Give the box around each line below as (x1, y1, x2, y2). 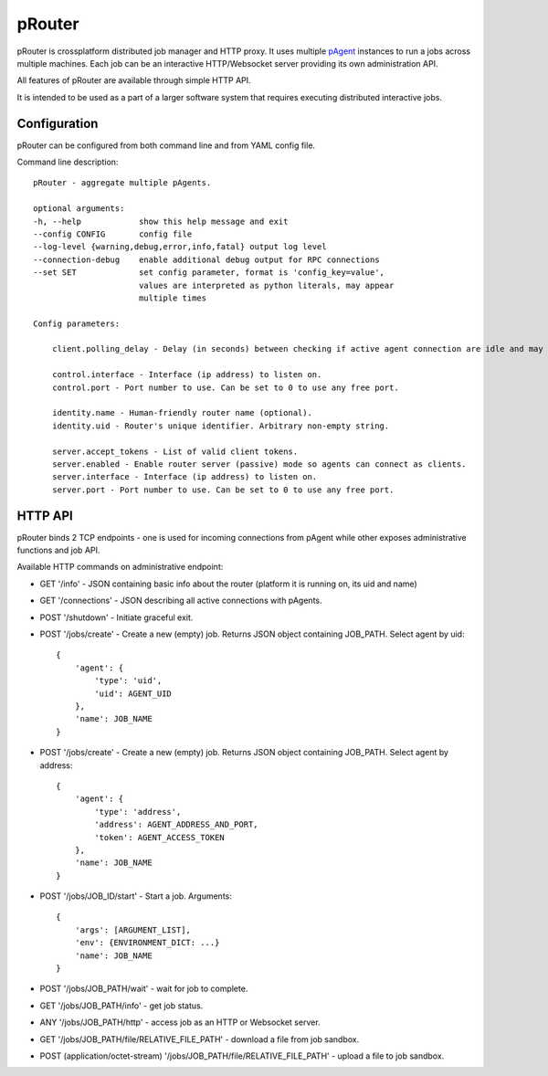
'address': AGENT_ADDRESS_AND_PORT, (94, 819, 259, 830)
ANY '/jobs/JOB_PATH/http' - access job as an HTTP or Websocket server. (39, 1017, 321, 1028)
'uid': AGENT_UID (94, 688, 173, 699)
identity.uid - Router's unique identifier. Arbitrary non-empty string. (51, 420, 390, 431)
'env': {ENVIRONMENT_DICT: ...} (74, 937, 220, 948)
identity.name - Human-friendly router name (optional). (51, 407, 312, 418)
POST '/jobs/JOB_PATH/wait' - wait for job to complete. (39, 983, 248, 995)
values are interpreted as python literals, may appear (138, 280, 395, 290)
